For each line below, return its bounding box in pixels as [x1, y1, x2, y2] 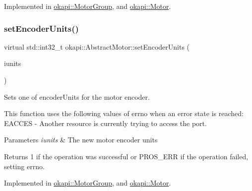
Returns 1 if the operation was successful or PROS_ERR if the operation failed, [4, 151, 249, 161]
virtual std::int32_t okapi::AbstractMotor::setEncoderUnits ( [4, 41, 190, 52]
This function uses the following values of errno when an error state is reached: [4, 108, 244, 119]
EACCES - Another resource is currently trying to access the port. [4, 118, 207, 128]
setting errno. [4, 161, 45, 171]
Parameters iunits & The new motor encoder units [4, 134, 158, 145]
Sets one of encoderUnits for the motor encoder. [4, 91, 150, 102]
